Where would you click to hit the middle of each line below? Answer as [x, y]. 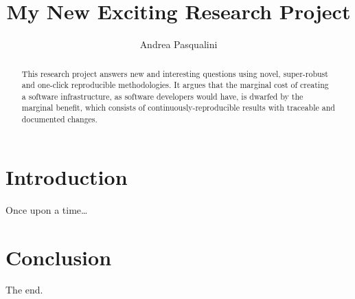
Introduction [67, 176]
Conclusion [59, 257]
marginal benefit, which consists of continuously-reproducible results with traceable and [178, 108]
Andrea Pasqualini [179, 44]
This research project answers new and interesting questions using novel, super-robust [175, 73]
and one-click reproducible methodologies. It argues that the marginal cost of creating [175, 85]
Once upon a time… [47, 209]
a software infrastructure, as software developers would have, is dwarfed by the [162, 96]
